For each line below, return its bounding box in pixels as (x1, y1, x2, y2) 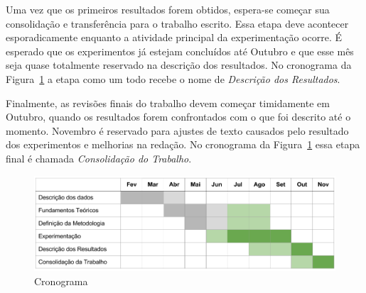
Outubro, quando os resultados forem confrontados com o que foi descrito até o (6, 109, 351, 124)
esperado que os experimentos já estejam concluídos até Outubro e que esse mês (6, 43, 354, 58)
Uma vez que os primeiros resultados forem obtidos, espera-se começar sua (6, 2, 330, 16)
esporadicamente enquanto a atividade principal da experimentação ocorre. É (6, 30, 342, 45)
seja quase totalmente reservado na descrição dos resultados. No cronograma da (6, 57, 352, 72)
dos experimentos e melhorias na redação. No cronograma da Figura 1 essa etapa (6, 137, 360, 152)
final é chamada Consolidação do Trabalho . (6, 150, 192, 165)
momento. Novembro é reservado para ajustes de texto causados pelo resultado (6, 123, 349, 138)
